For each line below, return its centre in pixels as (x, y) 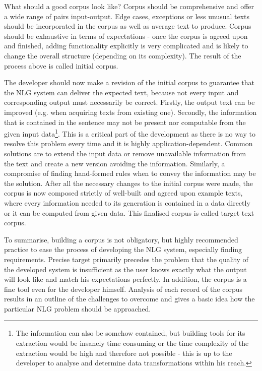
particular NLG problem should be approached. (78, 308)
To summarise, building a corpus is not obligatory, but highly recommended (121, 239)
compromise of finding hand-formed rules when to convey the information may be (130, 173)
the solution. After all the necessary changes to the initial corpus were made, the (129, 183)
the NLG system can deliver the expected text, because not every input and (121, 92)
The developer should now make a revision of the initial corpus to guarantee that (129, 82)
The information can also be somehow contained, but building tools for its (130, 333)
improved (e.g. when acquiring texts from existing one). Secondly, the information (130, 112)
